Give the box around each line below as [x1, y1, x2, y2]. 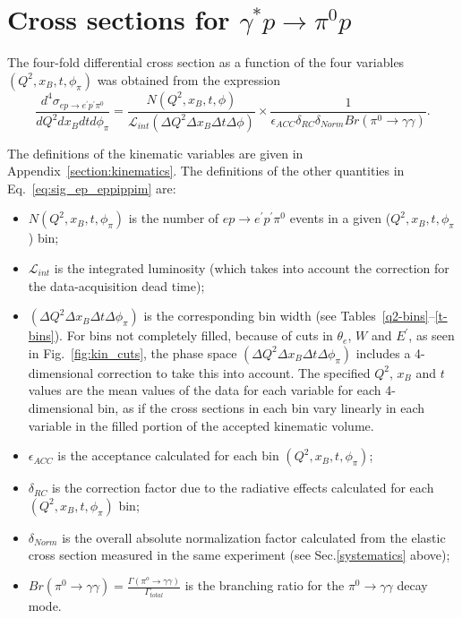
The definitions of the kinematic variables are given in [7, 143, 304, 162]
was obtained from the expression [97, 70, 281, 89]
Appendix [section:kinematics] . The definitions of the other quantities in [7, 161, 405, 180]
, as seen [408, 326, 455, 345]
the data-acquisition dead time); [28, 276, 205, 295]
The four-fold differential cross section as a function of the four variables [7, 53, 405, 72]
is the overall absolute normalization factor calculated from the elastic [62, 528, 446, 546]
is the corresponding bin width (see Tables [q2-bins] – [143, 306, 435, 325]
